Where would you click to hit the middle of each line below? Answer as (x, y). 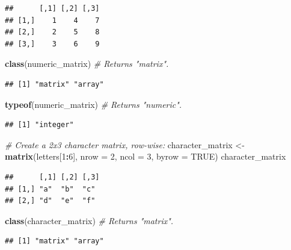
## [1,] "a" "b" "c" (50, 189)
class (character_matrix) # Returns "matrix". (89, 220)
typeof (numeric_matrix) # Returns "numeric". (93, 104)
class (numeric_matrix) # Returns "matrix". (87, 64)
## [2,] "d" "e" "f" (50, 201)
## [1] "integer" (39, 125)
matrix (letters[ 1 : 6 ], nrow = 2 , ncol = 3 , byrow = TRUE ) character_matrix (145, 156)
